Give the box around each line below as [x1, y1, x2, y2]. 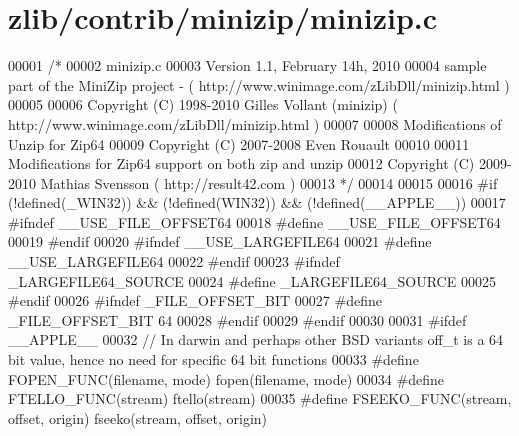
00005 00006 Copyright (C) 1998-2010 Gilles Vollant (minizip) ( [8, 94, 398, 115]
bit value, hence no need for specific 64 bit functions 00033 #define [8, 349, 419, 370]
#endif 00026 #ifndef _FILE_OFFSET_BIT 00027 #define [8, 290, 382, 311]
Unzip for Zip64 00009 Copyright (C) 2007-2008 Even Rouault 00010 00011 [8, 133, 470, 154]
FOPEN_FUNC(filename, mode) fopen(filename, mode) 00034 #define [8, 368, 444, 389]
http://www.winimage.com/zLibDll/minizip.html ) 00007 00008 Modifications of [8, 113, 502, 134]
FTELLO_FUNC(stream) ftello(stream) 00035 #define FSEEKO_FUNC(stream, [8, 388, 512, 409]
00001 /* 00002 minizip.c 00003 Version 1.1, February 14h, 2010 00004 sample [8, 55, 487, 76]
